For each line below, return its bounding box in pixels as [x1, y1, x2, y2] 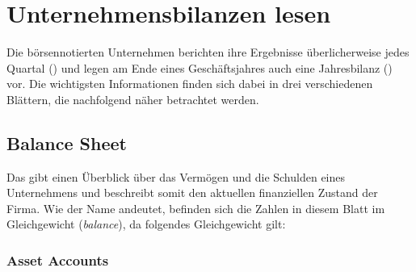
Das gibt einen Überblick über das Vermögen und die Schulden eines [6, 168, 346, 185]
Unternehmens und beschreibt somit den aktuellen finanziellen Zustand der [6, 184, 378, 201]
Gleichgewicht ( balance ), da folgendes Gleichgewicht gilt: [6, 216, 286, 232]
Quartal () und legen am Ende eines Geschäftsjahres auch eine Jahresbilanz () [6, 59, 393, 76]
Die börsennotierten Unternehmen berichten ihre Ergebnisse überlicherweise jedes [6, 44, 410, 61]
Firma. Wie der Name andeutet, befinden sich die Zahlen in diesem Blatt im [6, 199, 385, 216]
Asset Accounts [6, 250, 109, 270]
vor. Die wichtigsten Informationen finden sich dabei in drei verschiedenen [6, 75, 373, 92]
